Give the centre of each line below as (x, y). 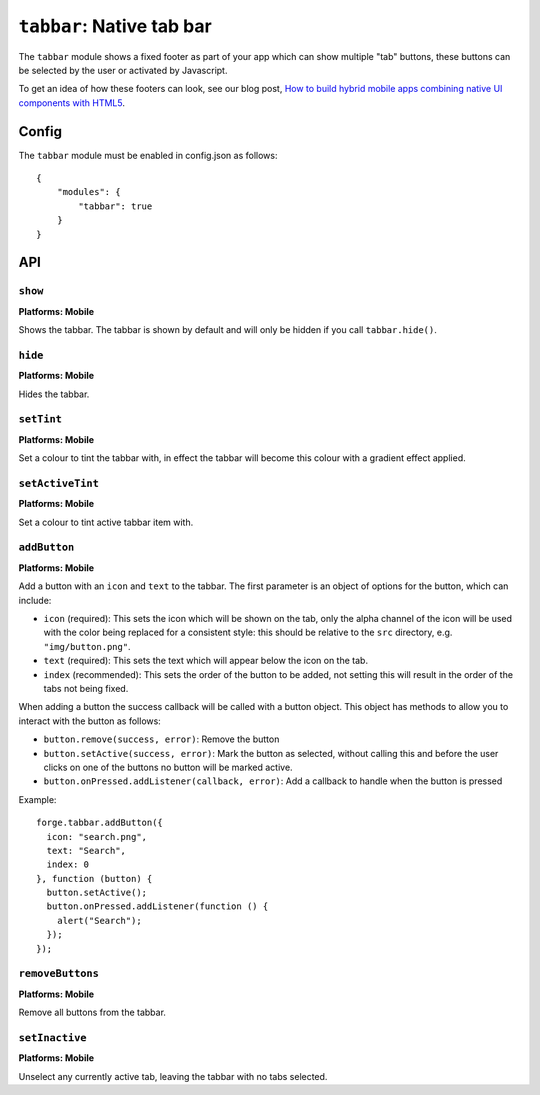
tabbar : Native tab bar (115, 26)
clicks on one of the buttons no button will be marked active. (168, 767)
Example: (37, 799)
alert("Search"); (99, 920)
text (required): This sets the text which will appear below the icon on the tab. (206, 661)
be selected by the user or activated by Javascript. (123, 70)
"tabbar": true (115, 206)
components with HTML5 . (71, 102)
